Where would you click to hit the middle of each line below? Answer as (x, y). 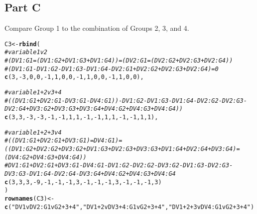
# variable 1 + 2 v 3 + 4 (33, 93)
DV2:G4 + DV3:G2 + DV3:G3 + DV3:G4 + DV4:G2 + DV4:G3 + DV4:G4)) (94, 109)
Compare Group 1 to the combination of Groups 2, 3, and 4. (97, 28)
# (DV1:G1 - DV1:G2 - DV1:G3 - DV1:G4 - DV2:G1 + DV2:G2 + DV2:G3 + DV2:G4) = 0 (112, 69)
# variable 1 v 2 (26, 52)
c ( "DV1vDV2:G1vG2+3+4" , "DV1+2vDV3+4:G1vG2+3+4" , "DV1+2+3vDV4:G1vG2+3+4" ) (129, 207)
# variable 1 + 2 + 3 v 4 (33, 132)
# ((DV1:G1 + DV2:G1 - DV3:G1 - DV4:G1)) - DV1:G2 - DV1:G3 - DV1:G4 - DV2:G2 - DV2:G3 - (126, 101)
